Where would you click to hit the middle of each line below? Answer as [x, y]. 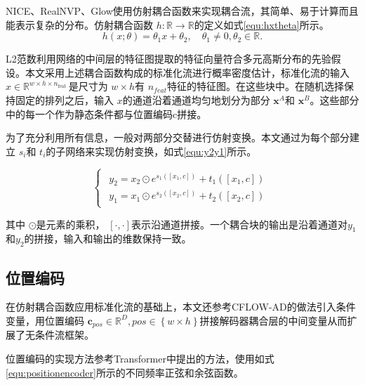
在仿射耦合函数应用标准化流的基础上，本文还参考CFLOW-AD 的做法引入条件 [181, 307]
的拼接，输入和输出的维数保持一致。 [108, 239]
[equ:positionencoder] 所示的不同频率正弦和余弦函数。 [125, 372]
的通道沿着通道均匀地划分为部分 [196, 99]
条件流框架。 [64, 335]
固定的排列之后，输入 [64, 99]
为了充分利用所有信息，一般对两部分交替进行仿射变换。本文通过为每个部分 [178, 137]
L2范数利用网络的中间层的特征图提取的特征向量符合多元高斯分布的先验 [168, 59]
